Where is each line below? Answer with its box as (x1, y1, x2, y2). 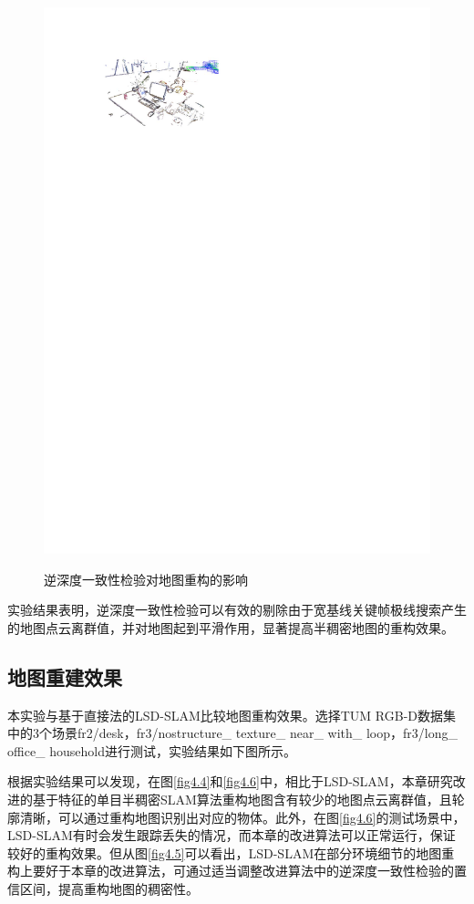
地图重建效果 (7, 662, 122, 691)
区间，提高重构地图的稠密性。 (19, 879, 199, 899)
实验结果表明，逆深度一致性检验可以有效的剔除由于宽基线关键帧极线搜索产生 (7, 600, 467, 619)
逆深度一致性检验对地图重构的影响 (44, 569, 248, 588)
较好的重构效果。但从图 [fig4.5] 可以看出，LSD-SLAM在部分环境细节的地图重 (7, 843, 455, 862)
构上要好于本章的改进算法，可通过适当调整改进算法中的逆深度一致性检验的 (7, 861, 454, 880)
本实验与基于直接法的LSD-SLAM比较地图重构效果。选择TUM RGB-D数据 (7, 705, 444, 724)
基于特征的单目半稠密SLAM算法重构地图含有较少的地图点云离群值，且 (32, 790, 452, 809)
